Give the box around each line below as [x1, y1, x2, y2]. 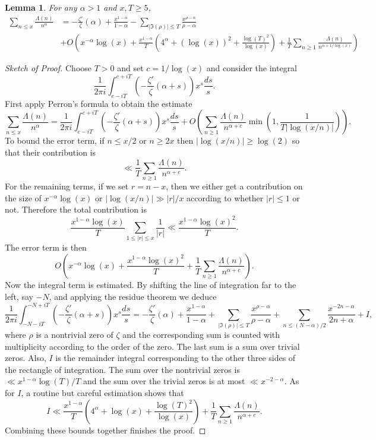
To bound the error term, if [5, 134, 105, 147]
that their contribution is [5, 145, 96, 158]
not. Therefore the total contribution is [5, 203, 147, 216]
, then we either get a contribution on [166, 180, 303, 192]
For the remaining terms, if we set [5, 180, 129, 192]
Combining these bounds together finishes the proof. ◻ [5, 423, 206, 436]
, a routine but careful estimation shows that [21, 387, 184, 399]
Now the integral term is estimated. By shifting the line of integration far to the [5, 278, 296, 290]
